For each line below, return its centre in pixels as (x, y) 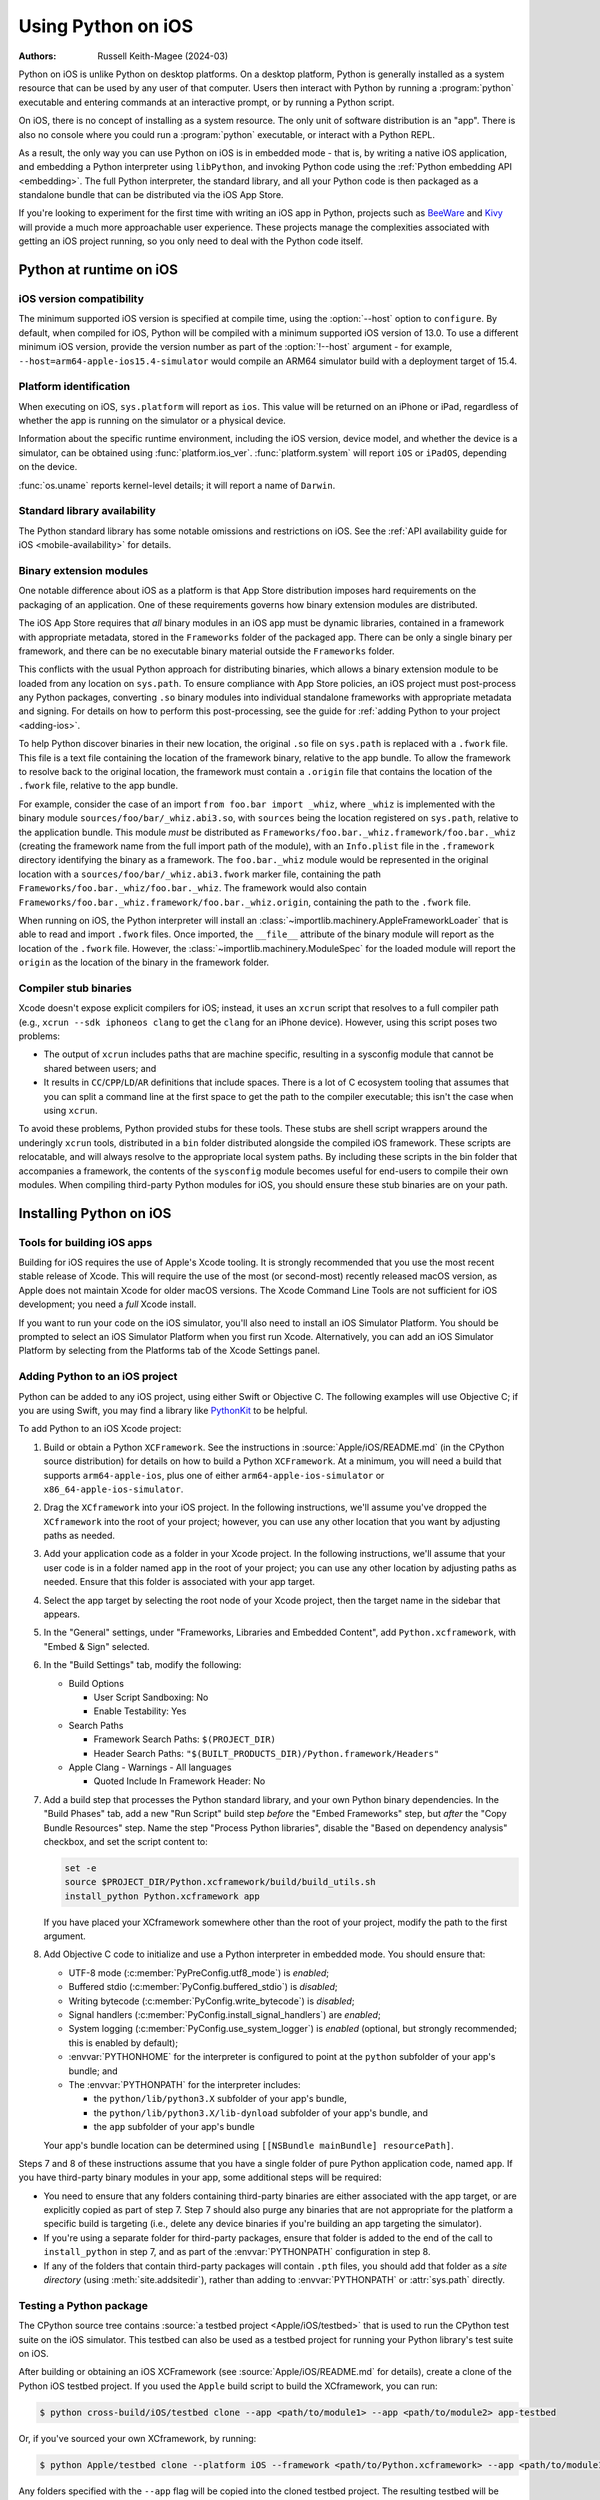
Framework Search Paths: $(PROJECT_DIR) (185, 1739)
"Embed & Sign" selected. (96, 1646)
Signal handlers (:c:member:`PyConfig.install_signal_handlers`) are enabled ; (224, 2014)
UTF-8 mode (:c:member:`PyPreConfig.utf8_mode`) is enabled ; (199, 1972)
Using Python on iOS (106, 26)
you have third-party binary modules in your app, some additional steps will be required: (200, 2177)
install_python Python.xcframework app (162, 1896)
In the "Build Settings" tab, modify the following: (142, 1665)
